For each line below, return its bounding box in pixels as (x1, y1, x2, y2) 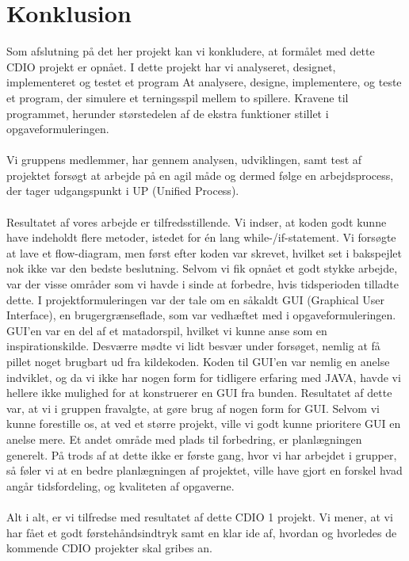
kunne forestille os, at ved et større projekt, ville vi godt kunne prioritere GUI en (6, 415, 401, 432)
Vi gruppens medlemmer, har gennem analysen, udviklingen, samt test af (6, 151, 362, 168)
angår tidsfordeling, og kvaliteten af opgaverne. (6, 477, 235, 494)
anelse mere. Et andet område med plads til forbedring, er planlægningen (6, 430, 362, 447)
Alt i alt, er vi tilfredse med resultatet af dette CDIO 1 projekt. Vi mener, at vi (6, 508, 393, 525)
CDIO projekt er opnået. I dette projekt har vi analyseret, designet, (6, 58, 336, 74)
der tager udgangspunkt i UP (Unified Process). (6, 182, 239, 199)
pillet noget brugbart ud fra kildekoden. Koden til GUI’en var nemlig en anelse (6, 353, 390, 369)
